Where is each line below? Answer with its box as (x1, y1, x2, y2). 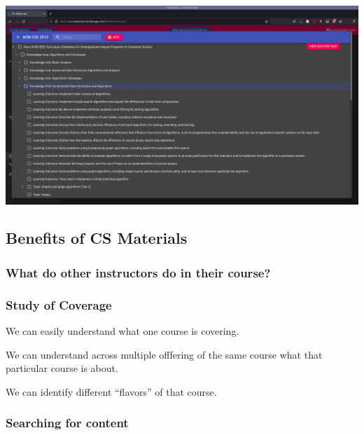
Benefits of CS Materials (6, 227, 188, 249)
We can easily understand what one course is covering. (6, 323, 239, 338)
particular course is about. (6, 361, 118, 375)
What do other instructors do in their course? (6, 263, 271, 281)
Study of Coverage (6, 296, 112, 313)
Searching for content (6, 414, 129, 431)
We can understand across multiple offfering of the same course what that (6, 347, 323, 361)
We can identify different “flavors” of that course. (6, 384, 217, 399)
